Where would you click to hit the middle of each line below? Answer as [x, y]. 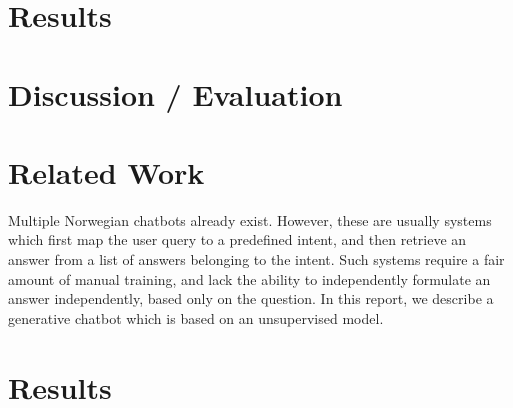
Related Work [106, 171]
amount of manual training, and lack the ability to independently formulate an [249, 278]
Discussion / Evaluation [175, 93]
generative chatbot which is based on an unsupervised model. [196, 317]
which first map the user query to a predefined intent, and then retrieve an [237, 239]
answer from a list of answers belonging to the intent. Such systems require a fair [256, 259]
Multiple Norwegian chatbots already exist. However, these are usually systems [250, 219]
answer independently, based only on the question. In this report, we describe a [251, 298]
